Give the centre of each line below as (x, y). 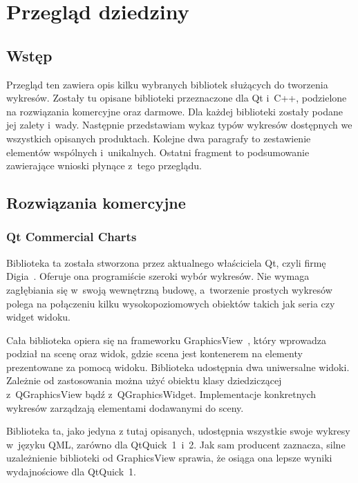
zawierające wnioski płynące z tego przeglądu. (104, 165)
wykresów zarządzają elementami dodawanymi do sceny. (125, 407)
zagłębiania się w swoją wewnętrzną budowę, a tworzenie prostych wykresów (169, 289)
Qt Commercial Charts (72, 237)
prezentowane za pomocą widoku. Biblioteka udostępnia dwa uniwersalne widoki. (178, 367)
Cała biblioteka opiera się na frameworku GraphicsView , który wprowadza (166, 340)
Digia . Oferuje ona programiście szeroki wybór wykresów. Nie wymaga (158, 276)
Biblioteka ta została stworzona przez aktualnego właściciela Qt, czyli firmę (166, 262)
